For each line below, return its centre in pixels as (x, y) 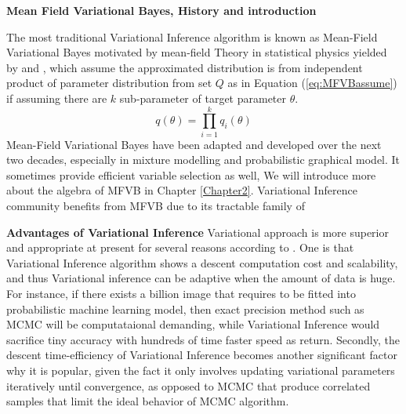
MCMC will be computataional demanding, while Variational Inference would (193, 324)
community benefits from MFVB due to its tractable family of (156, 206)
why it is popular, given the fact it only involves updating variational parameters (201, 370)
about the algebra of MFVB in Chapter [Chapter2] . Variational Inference (182, 190)
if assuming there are (57, 98)
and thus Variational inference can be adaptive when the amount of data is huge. (201, 278)
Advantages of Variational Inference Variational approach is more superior (198, 232)
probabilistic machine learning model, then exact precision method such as (185, 309)
